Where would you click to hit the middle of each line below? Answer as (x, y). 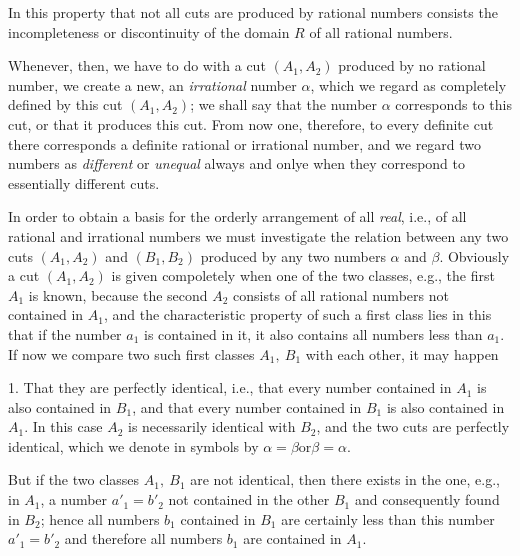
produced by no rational (412, 65)
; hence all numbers (100, 518)
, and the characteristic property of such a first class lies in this (297, 314)
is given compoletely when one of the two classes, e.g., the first (303, 275)
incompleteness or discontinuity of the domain (149, 31)
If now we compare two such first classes (131, 353)
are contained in (292, 538)
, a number (74, 499)
